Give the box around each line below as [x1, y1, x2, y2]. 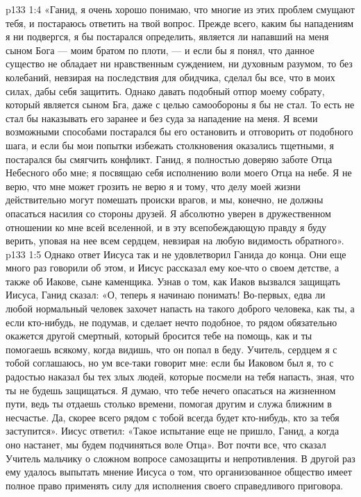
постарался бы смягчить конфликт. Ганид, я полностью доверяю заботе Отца [6, 151, 333, 166]
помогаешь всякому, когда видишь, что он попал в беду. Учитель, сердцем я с [6, 342, 337, 356]
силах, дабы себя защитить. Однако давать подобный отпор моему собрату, [6, 83, 325, 98]
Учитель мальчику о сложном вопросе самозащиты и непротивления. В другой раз [6, 450, 355, 465]
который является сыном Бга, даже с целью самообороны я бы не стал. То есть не [6, 97, 355, 112]
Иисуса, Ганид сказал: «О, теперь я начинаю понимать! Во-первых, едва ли [6, 287, 326, 302]
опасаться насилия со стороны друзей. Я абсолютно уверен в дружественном [6, 205, 331, 220]
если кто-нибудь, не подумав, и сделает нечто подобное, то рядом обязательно [6, 314, 337, 329]
